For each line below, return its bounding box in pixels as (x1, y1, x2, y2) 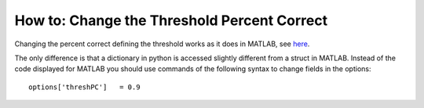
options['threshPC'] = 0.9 (28, 82, 141, 92)
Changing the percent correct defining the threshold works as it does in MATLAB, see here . (14, 39, 310, 49)
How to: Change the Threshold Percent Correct (14, 12, 328, 29)
